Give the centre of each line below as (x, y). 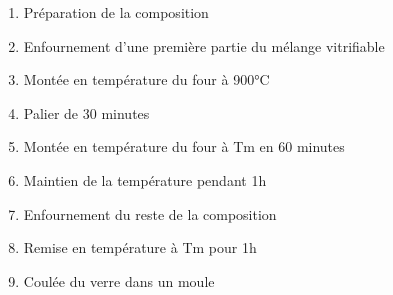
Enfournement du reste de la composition (150, 213)
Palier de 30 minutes (86, 112)
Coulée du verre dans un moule (119, 280)
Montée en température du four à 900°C (146, 79)
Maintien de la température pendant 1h (145, 179)
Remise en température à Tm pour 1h (140, 247)
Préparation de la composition (116, 12)
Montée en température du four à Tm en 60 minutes (184, 146)
